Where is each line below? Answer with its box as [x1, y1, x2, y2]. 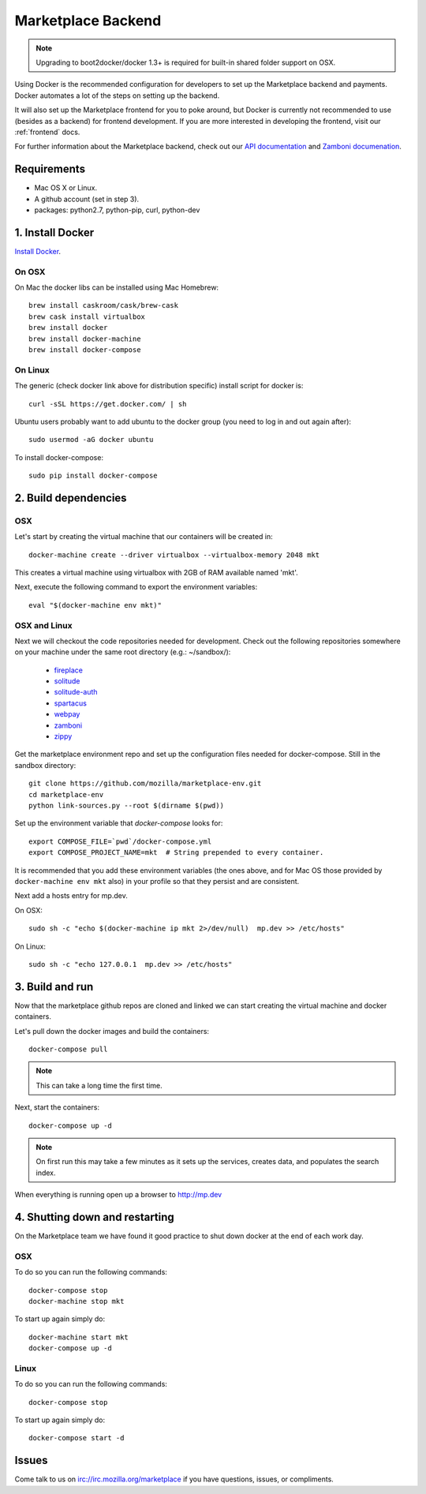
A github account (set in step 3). [34, 194, 140, 204]
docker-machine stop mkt [28, 1297, 125, 1305]
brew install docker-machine [28, 334, 141, 343]
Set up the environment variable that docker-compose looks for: [14, 818, 223, 828]
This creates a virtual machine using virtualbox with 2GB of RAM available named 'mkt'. [14, 568, 299, 577]
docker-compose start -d [28, 1433, 125, 1443]
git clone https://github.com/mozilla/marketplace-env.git [28, 779, 262, 788]
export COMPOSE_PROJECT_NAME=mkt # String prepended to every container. [28, 848, 324, 857]
